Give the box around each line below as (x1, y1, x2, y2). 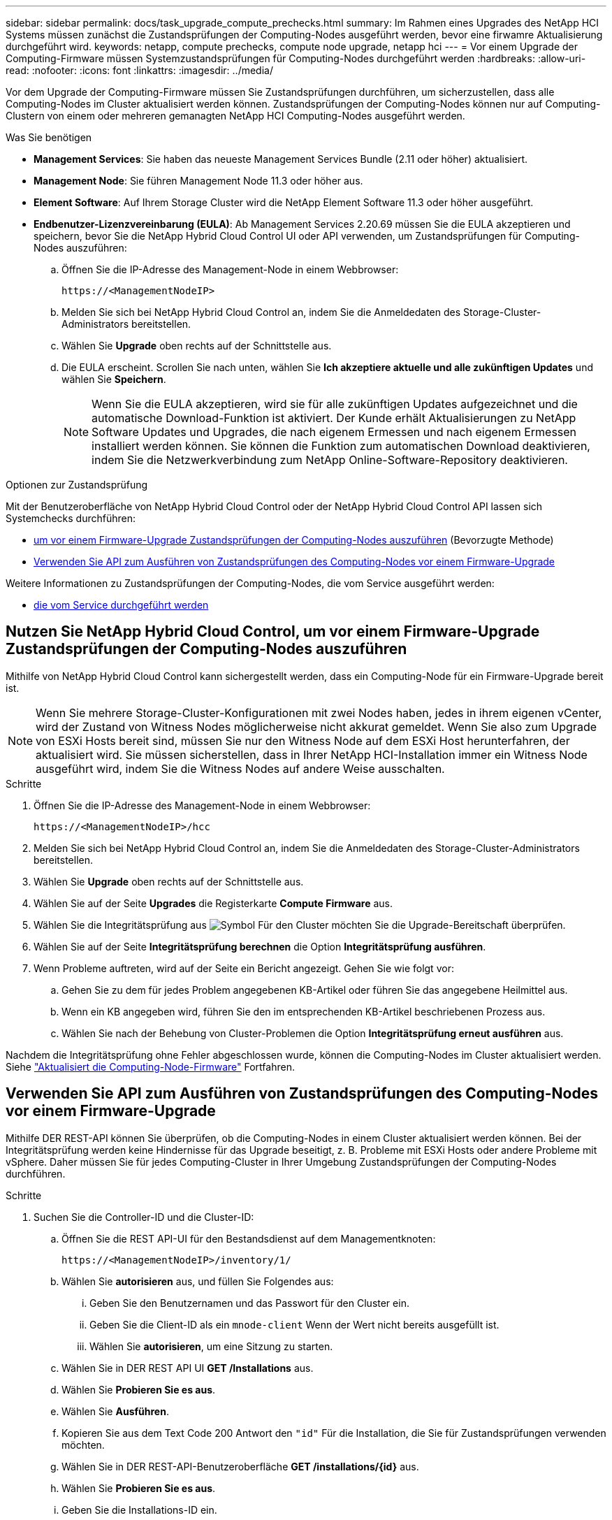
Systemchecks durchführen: (6, 512, 136, 524)
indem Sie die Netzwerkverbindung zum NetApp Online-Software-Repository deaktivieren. (92, 453, 568, 467)
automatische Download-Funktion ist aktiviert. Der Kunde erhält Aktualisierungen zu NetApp (92, 411, 576, 425)
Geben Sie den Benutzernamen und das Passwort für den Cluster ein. (89, 1296, 409, 1309)
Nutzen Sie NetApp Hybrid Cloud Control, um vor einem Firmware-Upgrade (6, 623, 540, 641)
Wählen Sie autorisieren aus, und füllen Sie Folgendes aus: (61, 1275, 334, 1287)
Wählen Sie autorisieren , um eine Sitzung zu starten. (89, 1340, 333, 1352)
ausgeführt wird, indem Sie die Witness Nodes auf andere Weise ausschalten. (36, 761, 445, 776)
